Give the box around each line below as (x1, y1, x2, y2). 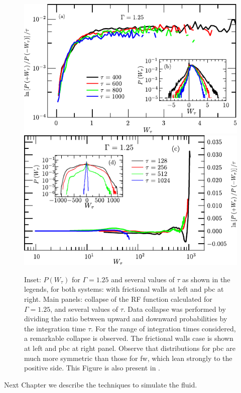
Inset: (24, 274, 41, 284)
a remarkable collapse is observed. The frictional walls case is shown (24, 333, 233, 343)
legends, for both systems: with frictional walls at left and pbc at (24, 284, 224, 294)
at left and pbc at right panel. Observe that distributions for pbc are (24, 343, 235, 353)
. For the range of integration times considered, (91, 323, 236, 333)
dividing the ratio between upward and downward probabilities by (24, 313, 227, 324)
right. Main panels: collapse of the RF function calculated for (24, 294, 212, 304)
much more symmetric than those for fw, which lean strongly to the (24, 352, 232, 363)
